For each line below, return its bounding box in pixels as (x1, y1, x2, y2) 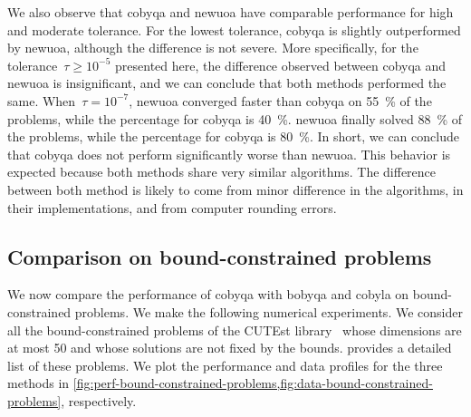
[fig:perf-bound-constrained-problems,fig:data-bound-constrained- (72, 373, 433, 393)
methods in (7, 373, 70, 393)
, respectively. (61, 391, 137, 410)
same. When (7, 91, 76, 110)
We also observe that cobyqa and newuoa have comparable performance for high (7, 3, 454, 21)
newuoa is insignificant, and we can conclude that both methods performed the (7, 73, 447, 92)
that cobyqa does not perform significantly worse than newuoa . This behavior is (7, 144, 451, 163)
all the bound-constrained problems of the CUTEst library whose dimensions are (7, 320, 462, 339)
